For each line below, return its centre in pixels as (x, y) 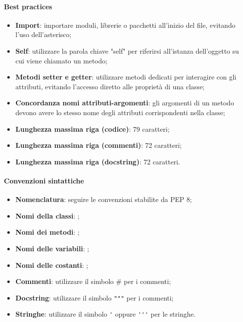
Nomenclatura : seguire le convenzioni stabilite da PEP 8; (103, 199)
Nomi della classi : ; (47, 215)
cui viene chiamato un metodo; (61, 60)
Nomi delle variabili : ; (52, 248)
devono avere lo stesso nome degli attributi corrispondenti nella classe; (120, 112)
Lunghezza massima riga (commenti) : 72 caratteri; (99, 145)
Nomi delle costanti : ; (52, 265)
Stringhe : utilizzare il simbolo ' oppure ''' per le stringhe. (105, 314)
